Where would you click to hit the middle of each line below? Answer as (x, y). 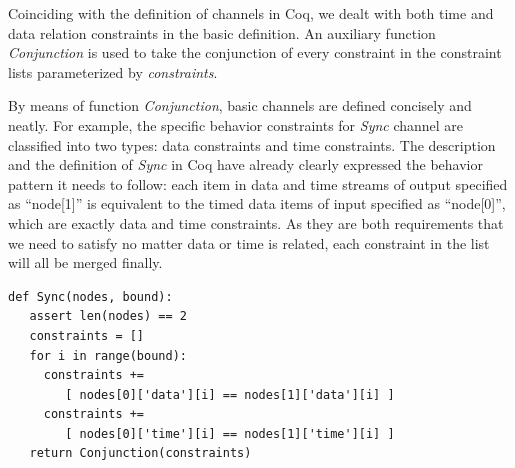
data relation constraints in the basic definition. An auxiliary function (222, 32)
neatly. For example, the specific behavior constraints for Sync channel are (236, 124)
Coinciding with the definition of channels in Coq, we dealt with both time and (251, 13)
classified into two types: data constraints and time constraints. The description (252, 144)
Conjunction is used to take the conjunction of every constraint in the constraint (255, 52)
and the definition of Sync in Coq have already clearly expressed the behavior (245, 164)
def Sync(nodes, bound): (90, 296)
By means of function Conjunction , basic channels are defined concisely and (240, 105)
